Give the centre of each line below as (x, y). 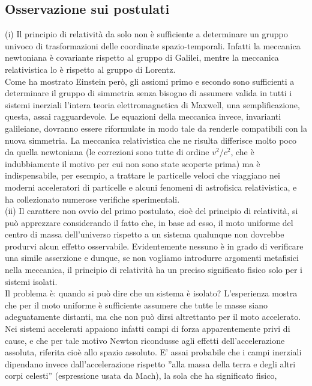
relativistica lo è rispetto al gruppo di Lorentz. (90, 69)
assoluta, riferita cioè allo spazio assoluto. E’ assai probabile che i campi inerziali (153, 352)
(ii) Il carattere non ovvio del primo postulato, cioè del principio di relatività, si (151, 211)
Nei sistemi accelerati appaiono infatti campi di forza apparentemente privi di (148, 329)
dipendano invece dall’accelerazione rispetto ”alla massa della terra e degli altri (150, 363)
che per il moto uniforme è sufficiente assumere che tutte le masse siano (136, 305)
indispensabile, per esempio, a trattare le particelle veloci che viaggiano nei (142, 175)
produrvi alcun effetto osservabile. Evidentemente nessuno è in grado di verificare (154, 246)
